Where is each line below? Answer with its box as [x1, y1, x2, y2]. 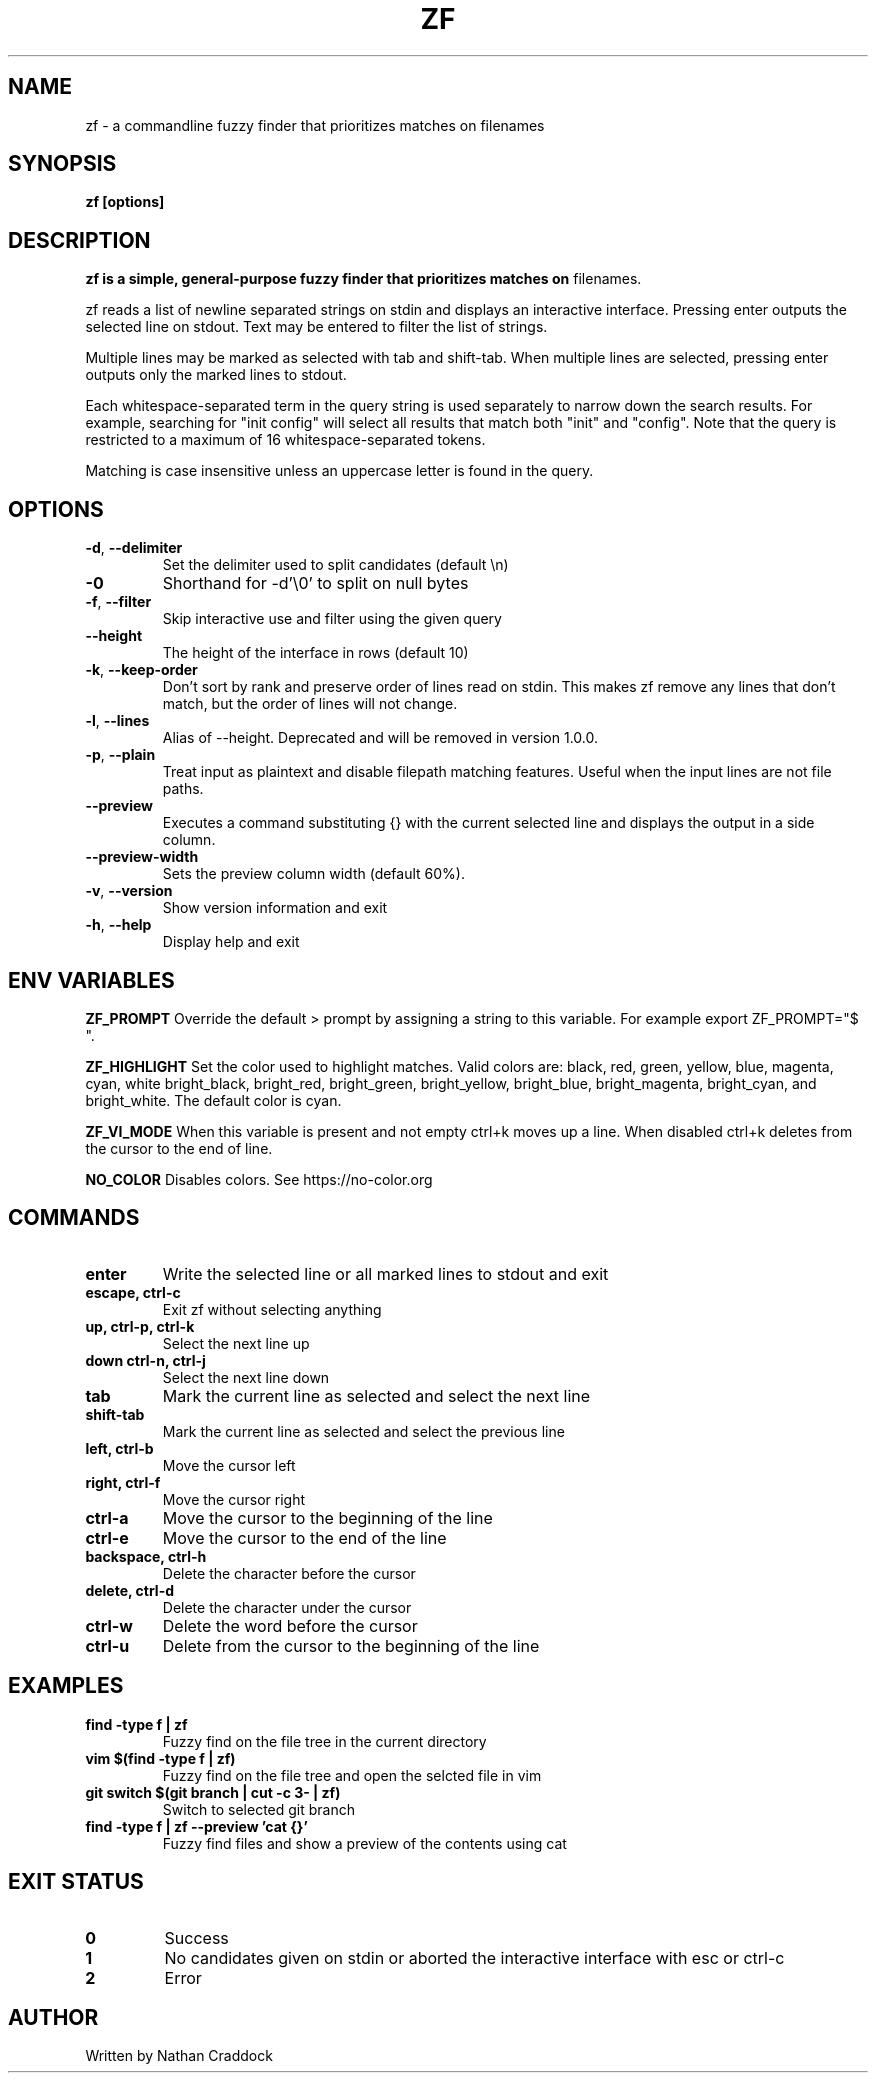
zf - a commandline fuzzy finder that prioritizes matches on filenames [85, 116, 545, 134]
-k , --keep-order [85, 661, 198, 679]
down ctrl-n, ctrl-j [85, 1351, 206, 1369]
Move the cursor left [162, 1456, 296, 1474]
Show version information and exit [162, 899, 388, 917]
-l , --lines [85, 712, 150, 730]
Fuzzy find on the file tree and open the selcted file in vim [162, 1766, 542, 1784]
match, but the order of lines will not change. [162, 695, 458, 713]
